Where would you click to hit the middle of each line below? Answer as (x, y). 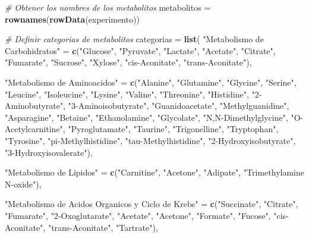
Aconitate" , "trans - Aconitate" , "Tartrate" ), (81, 227)
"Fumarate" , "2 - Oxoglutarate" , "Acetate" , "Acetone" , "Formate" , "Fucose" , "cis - (147, 215)
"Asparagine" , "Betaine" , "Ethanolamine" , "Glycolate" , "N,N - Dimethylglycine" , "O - (154, 117)
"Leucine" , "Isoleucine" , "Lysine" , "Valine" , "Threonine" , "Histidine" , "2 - (133, 94)
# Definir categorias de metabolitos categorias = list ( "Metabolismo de (134, 39)
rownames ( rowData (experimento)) (72, 19)
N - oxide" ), (23, 184)
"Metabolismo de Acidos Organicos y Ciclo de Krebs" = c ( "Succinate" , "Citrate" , (152, 204)
